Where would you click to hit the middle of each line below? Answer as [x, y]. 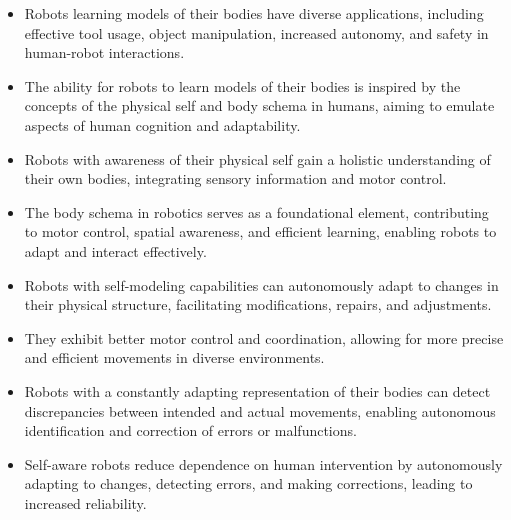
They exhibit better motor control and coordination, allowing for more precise [264, 337]
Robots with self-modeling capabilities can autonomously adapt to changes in [261, 284]
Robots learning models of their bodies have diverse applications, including [254, 13]
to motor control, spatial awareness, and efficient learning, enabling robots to [260, 231]
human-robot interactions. [104, 52]
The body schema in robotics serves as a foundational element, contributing [256, 211]
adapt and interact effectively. [115, 250]
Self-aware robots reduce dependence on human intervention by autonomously [263, 463]
